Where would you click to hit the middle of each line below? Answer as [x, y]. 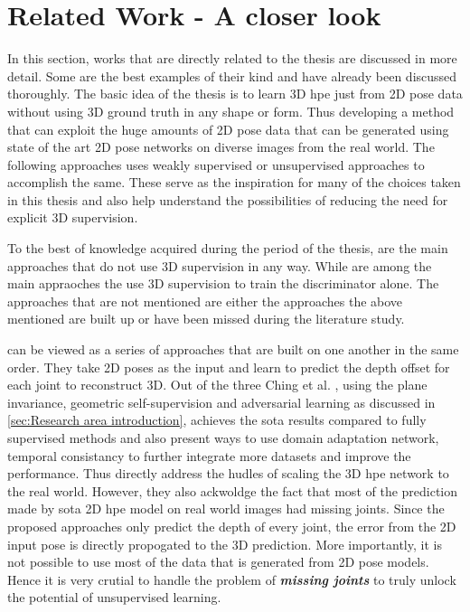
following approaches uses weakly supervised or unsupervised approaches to [216, 164]
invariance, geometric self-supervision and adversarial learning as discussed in [221, 402]
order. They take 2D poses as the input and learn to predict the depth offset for [229, 367]
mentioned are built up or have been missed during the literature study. [206, 319]
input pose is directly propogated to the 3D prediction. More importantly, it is [225, 544]
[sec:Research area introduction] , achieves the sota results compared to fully [217, 420]
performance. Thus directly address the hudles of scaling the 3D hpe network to [228, 473]
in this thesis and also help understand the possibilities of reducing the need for [228, 199]
